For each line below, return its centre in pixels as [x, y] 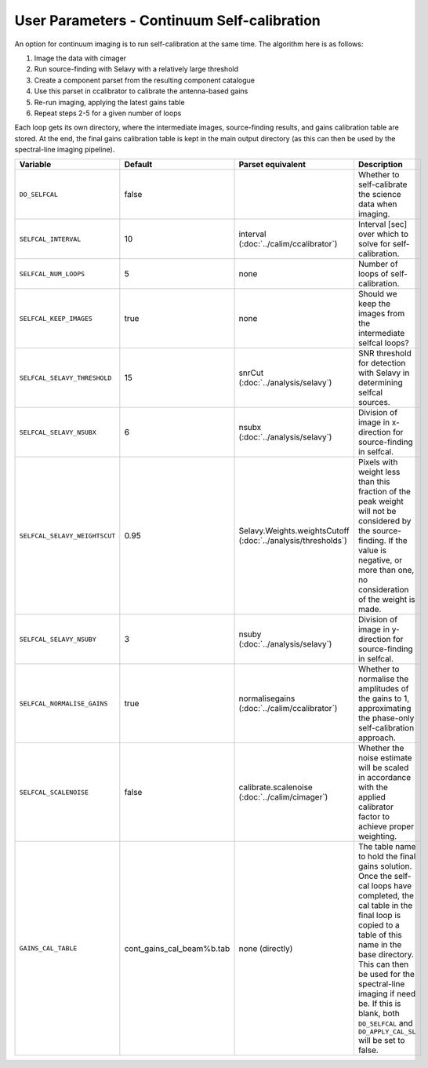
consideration [383, 590]
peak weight [381, 501]
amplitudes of [383, 689]
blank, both [379, 1014]
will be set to [381, 1041]
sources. [374, 403]
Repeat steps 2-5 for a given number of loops [108, 113]
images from [381, 314]
